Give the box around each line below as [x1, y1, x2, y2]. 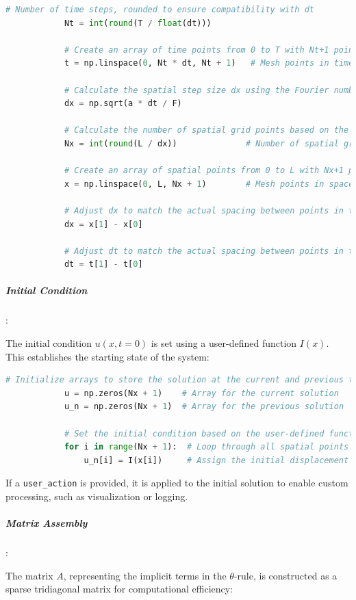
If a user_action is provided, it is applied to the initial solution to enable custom [5, 475, 348, 490]
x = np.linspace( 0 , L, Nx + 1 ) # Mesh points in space [64, 179, 354, 189]
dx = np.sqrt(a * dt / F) [64, 99, 182, 109]
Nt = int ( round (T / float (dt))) [64, 18, 212, 28]
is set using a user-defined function [151, 336, 297, 350]
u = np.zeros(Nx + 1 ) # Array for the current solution [64, 388, 339, 398]
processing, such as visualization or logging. [5, 489, 188, 504]
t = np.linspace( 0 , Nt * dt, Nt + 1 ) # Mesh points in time [64, 58, 354, 68]
